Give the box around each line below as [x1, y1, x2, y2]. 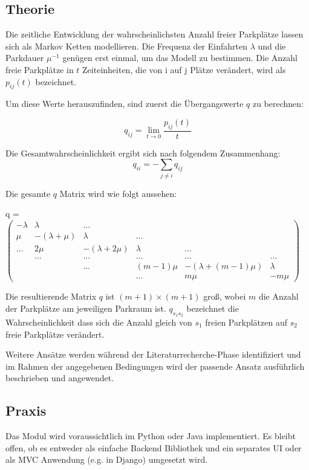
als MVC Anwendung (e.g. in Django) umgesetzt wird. [5, 453, 208, 466]
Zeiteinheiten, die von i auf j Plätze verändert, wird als [82, 63, 286, 76]
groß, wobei [203, 290, 246, 303]
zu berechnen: [252, 97, 304, 110]
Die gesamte [5, 187, 51, 199]
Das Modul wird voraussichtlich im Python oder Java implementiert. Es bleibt [5, 430, 296, 442]
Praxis [5, 401, 47, 420]
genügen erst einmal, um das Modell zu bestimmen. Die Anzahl [62, 51, 298, 64]
